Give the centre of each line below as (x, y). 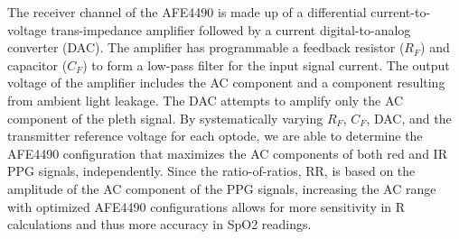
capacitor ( (37, 64)
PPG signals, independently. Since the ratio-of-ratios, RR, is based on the (211, 171)
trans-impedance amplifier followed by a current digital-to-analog (231, 29)
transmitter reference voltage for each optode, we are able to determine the (215, 136)
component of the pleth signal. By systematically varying (165, 118)
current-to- (401, 12)
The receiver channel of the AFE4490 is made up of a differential (187, 12)
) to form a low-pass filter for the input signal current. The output (266, 64)
